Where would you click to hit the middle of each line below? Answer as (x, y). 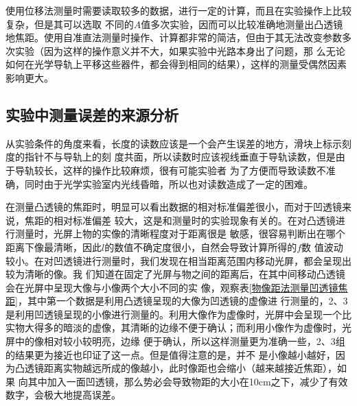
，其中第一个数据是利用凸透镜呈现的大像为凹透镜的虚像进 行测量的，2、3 (183, 301)
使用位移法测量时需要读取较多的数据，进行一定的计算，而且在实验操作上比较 (178, 10)
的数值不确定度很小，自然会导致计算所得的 (201, 247)
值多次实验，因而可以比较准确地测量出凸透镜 (242, 24)
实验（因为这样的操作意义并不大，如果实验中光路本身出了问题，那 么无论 (180, 50)
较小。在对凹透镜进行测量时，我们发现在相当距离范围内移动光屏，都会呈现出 (178, 260)
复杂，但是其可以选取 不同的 (70, 24)
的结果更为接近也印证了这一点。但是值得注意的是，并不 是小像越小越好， (171, 354)
